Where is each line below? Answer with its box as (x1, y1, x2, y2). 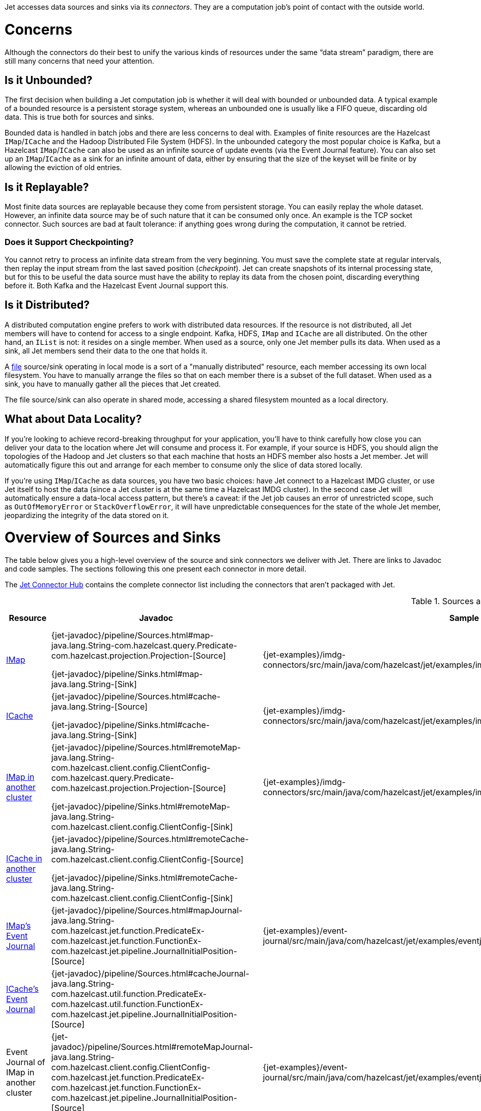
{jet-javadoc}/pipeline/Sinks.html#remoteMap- (51, 801, 230, 812)
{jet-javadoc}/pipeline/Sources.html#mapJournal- (51, 905, 243, 916)
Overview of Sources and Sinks (5, 529, 221, 547)
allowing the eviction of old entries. (5, 163, 122, 172)
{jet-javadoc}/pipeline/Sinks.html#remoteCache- (51, 873, 238, 883)
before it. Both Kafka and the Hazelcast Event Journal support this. (5, 281, 229, 290)
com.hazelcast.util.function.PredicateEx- (51, 989, 207, 999)
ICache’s (6, 984, 39, 994)
